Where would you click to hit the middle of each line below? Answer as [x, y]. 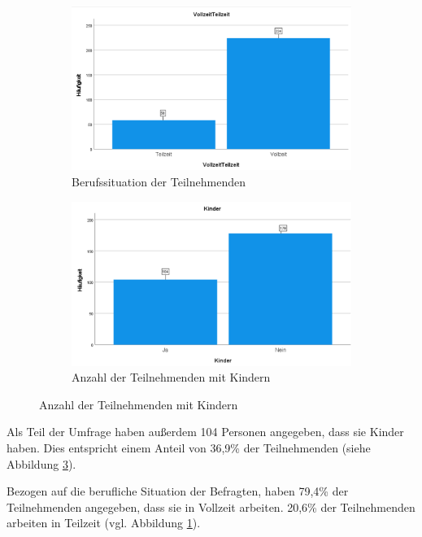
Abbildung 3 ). [41, 463]
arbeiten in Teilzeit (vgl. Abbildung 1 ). [104, 523]
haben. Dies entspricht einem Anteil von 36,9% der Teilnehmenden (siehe [189, 448]
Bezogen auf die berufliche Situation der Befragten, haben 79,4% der [178, 491]
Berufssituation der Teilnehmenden [159, 181]
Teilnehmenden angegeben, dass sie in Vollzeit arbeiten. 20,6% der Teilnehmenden [211, 506]
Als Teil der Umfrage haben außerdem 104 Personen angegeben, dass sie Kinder [205, 432]
